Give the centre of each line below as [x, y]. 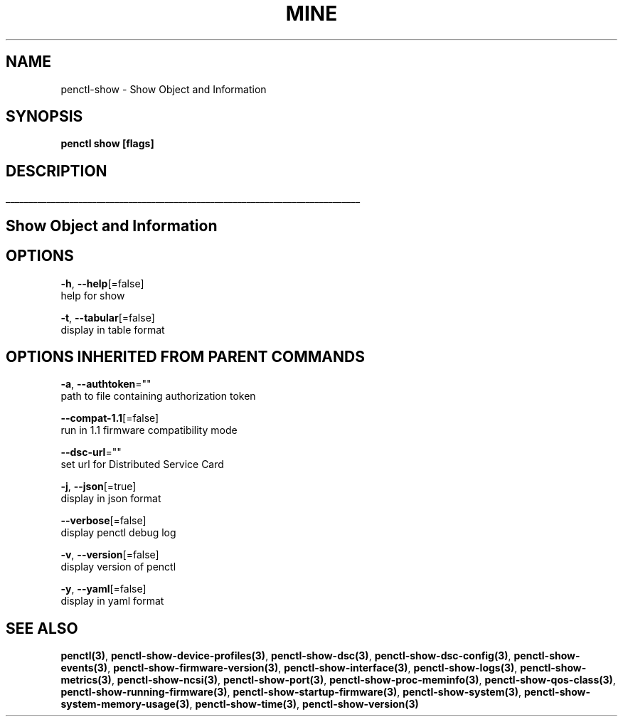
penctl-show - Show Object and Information [164, 89]
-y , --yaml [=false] [103, 589]
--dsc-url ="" [91, 452]
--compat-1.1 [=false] [110, 418]
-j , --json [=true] [98, 487]
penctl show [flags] [107, 144]
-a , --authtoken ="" [106, 384]
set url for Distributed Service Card [142, 464]
